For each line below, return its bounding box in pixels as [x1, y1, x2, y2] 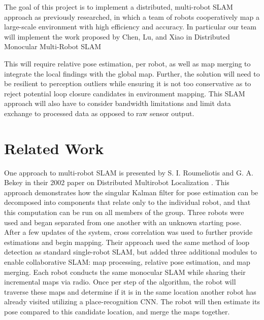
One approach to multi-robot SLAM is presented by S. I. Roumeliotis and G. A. [4, 167, 253, 177]
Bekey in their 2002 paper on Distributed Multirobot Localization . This [4, 177, 229, 188]
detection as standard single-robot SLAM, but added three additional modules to [4, 246, 257, 257]
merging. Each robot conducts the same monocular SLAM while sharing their [4, 266, 246, 277]
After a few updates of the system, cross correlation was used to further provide [4, 227, 253, 237]
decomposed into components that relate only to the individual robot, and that [4, 197, 251, 207]
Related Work [4, 137, 104, 158]
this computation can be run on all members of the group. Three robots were [4, 207, 244, 218]
